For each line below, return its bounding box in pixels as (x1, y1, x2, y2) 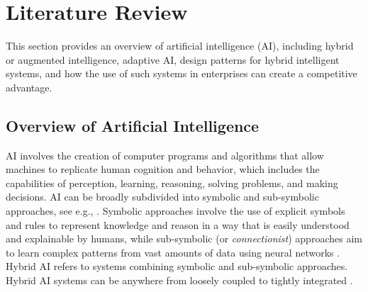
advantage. (6, 79, 52, 94)
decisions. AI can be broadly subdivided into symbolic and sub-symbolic (6, 189, 319, 204)
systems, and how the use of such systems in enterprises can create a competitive (6, 66, 357, 81)
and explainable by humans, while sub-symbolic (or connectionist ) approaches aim (6, 231, 362, 246)
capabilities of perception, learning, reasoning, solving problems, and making (6, 175, 338, 190)
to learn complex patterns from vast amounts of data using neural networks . (6, 245, 340, 259)
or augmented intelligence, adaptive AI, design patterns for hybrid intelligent (6, 52, 340, 67)
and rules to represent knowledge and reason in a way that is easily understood (6, 217, 350, 232)
